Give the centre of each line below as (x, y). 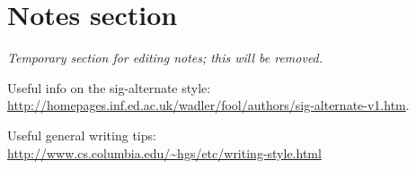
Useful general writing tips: (82, 135)
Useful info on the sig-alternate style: (109, 87)
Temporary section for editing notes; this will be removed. (165, 58)
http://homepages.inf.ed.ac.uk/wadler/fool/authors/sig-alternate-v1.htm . (208, 105)
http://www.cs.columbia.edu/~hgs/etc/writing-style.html (164, 152)
